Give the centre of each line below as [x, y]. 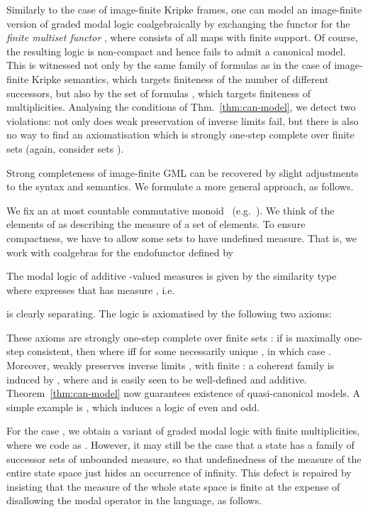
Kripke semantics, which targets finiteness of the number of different [180, 78]
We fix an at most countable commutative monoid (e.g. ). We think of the [171, 210]
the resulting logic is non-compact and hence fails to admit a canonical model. [176, 51]
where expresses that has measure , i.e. [91, 289]
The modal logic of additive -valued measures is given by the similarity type [172, 276]
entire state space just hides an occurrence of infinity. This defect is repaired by [179, 473]
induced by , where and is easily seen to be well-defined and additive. [157, 379]
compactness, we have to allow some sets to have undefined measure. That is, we [182, 238]
